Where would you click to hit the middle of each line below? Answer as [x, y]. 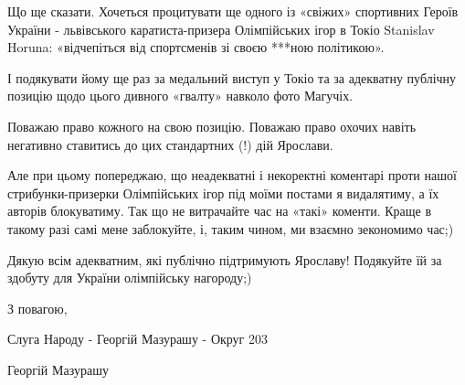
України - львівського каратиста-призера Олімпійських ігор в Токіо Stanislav [221, 29]
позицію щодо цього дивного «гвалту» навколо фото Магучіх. [180, 96]
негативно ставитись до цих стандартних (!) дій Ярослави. [170, 144]
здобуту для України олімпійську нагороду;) [130, 278]
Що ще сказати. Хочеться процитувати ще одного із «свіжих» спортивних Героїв [233, 11]
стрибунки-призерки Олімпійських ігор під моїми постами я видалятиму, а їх [223, 192]
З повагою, [37, 308]
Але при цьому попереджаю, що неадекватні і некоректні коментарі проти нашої [232, 175]
